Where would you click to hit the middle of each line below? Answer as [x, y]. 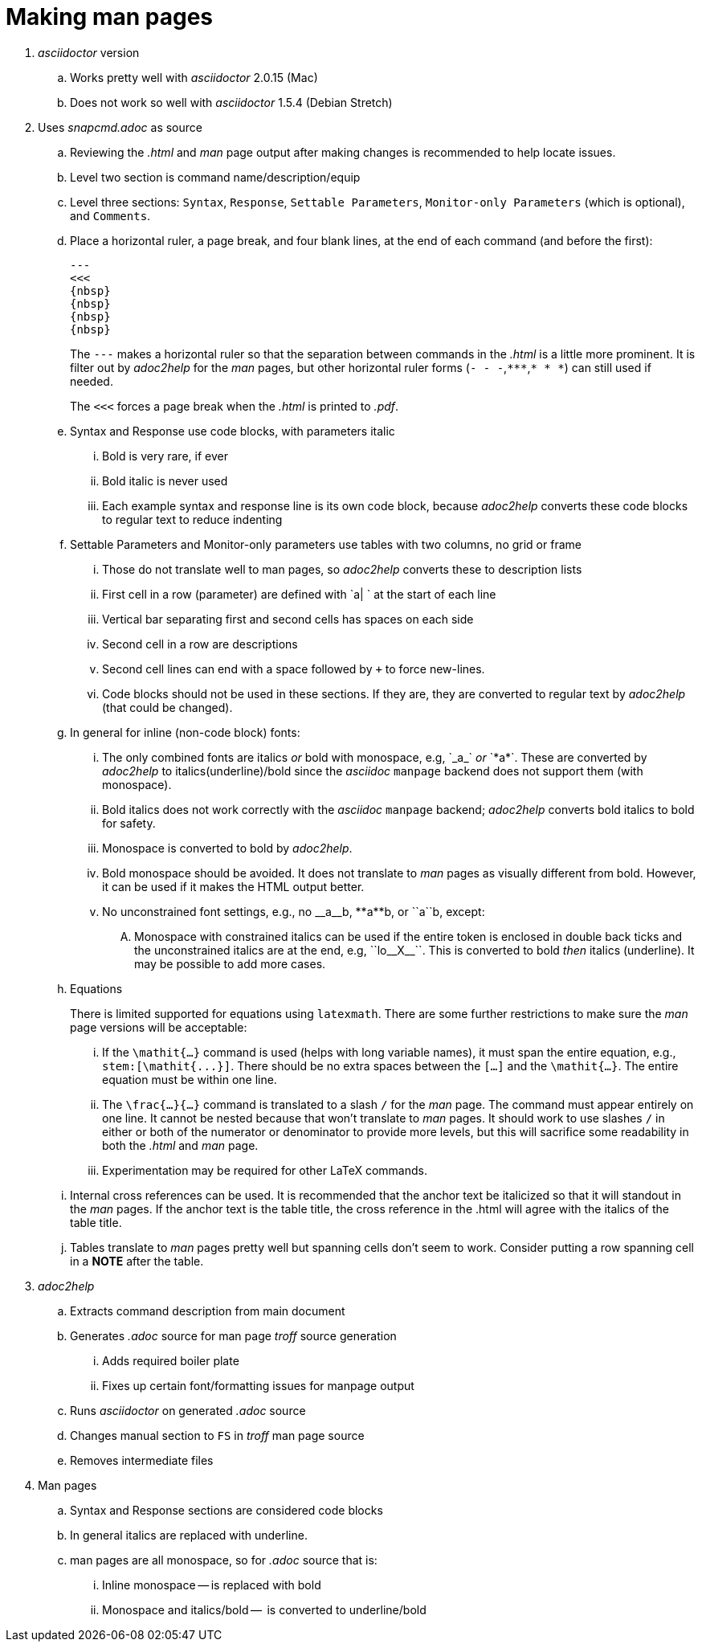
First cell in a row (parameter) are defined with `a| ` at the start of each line [299, 594]
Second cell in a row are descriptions [200, 644]
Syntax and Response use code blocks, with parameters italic [233, 431]
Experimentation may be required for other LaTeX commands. [265, 1170]
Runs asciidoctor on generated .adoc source [188, 1410]
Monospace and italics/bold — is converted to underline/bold [264, 1609]
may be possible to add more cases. [230, 963]
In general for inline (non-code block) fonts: [185, 732]
